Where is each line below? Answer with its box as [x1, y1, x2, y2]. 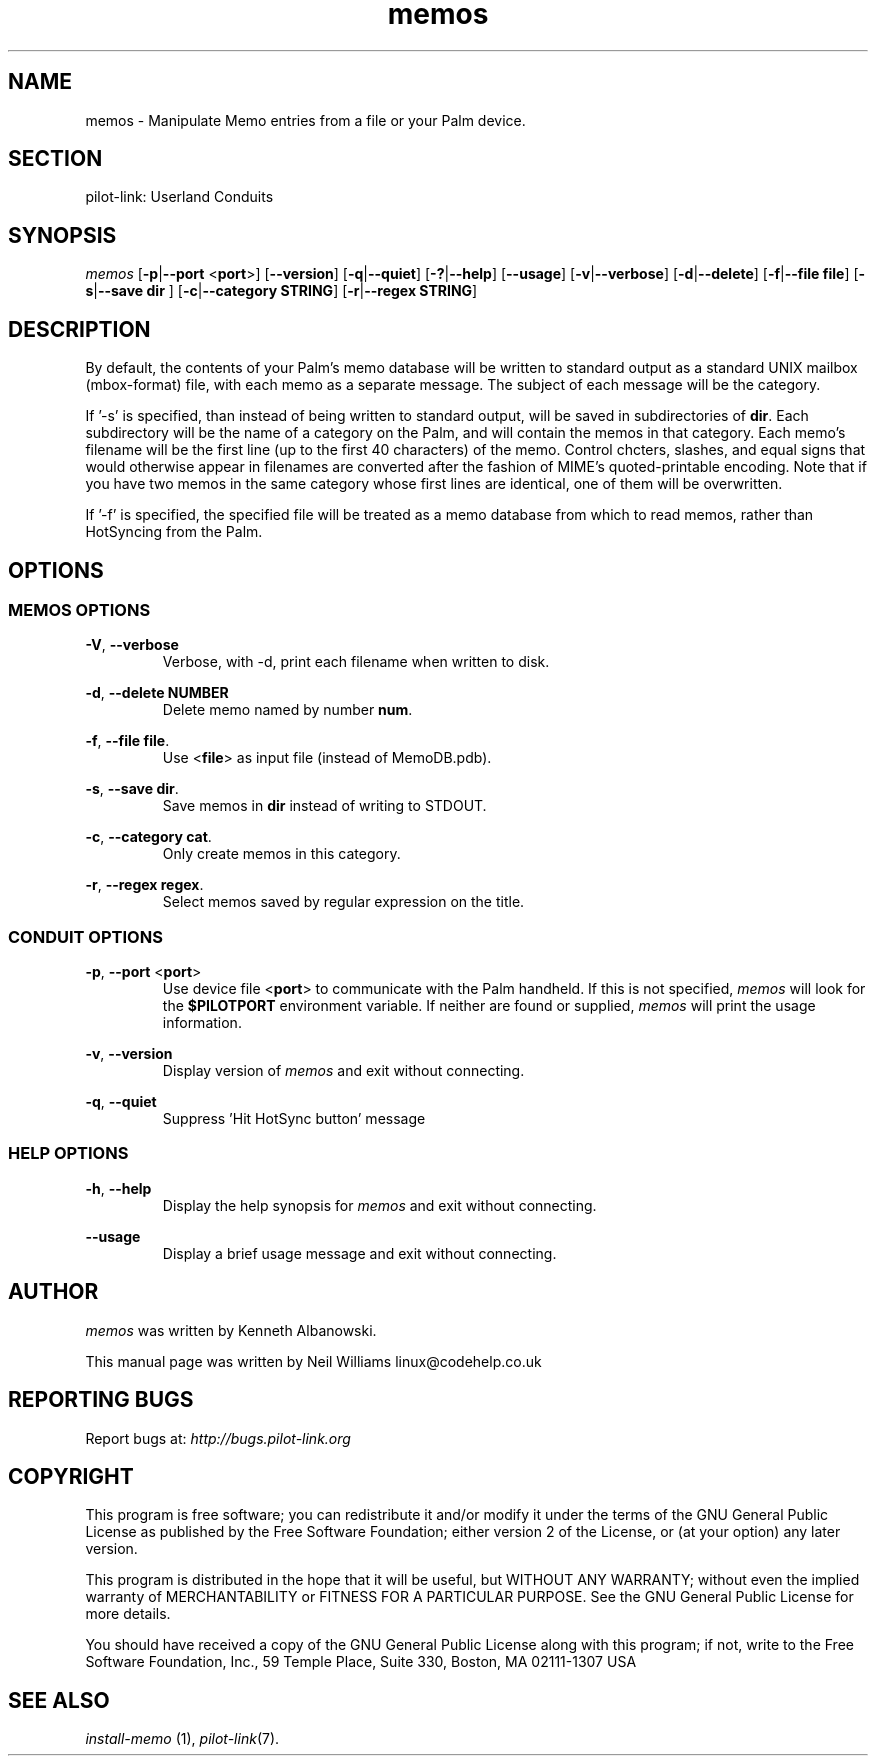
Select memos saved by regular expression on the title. [162, 893, 525, 911]
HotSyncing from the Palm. [85, 523, 263, 541]
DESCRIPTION [8, 316, 151, 342]
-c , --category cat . [85, 828, 212, 846]
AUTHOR [8, 1279, 99, 1305]
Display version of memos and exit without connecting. [162, 1062, 525, 1080]
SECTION [8, 146, 103, 172]
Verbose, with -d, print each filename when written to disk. [162, 653, 550, 671]
